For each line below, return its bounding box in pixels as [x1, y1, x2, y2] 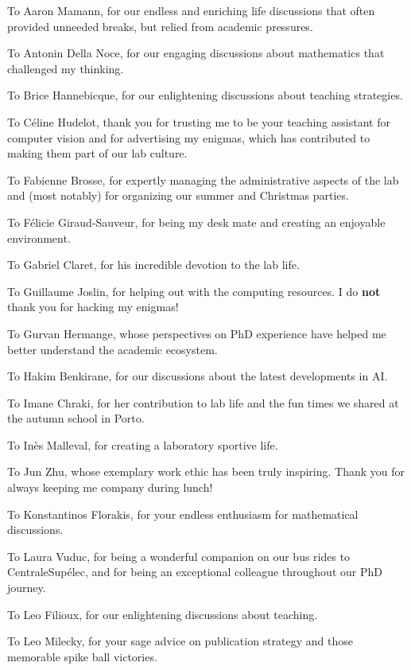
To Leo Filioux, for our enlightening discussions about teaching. [7, 606, 318, 622]
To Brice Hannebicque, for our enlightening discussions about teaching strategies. [7, 87, 403, 103]
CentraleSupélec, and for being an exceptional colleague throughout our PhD [7, 563, 382, 580]
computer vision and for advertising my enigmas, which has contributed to [7, 129, 370, 146]
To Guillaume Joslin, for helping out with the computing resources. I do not [7, 282, 381, 299]
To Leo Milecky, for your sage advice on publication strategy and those [7, 633, 353, 649]
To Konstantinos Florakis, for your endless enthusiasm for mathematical [7, 505, 359, 522]
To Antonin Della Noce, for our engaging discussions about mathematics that [7, 45, 385, 61]
